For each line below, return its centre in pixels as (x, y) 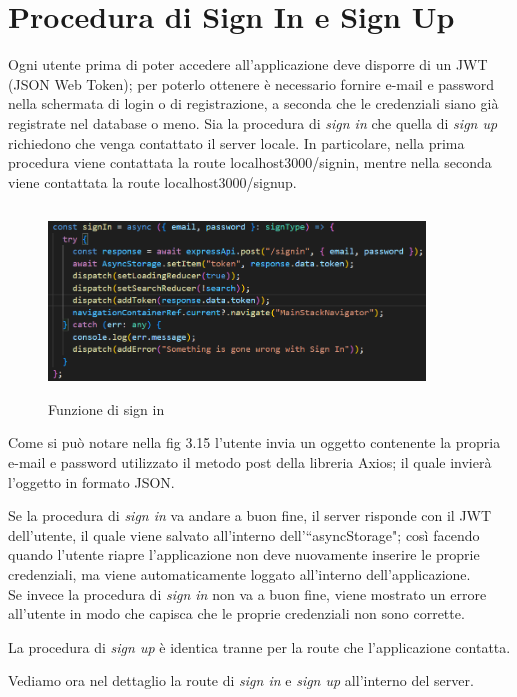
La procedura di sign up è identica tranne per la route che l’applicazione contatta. (259, 646)
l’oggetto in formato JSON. (91, 481)
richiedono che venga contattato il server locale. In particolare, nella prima (236, 142)
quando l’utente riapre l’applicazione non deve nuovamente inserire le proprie (244, 554)
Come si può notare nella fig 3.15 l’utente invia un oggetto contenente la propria (254, 442)
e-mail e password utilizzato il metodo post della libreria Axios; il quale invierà (250, 462)
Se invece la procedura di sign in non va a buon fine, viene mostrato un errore (247, 593)
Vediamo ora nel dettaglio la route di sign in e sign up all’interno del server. (241, 680)
